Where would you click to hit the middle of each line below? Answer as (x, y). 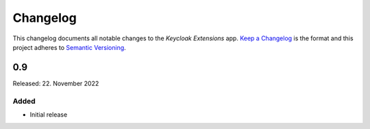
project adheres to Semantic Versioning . (69, 47)
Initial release (49, 114)
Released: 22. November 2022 (56, 83)
